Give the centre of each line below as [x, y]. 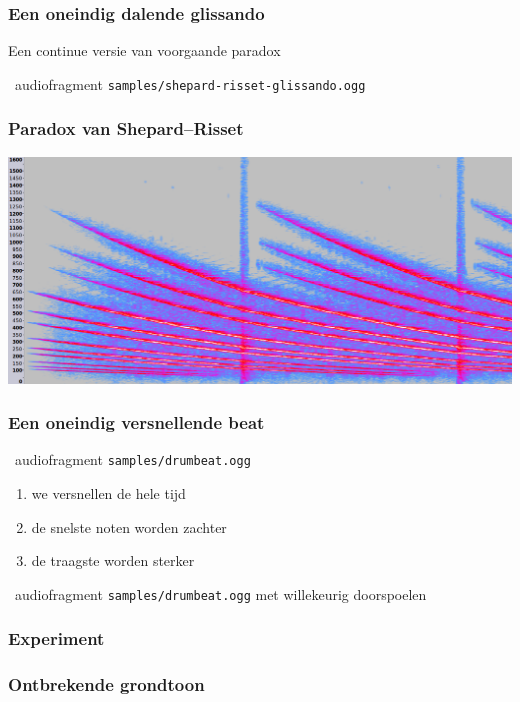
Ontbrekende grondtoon [106, 684]
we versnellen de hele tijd [108, 493]
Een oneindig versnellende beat [136, 422]
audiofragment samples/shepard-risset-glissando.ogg [190, 83]
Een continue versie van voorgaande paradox [144, 50]
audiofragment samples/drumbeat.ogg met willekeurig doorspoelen [220, 593]
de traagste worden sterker [113, 560]
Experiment [56, 638]
